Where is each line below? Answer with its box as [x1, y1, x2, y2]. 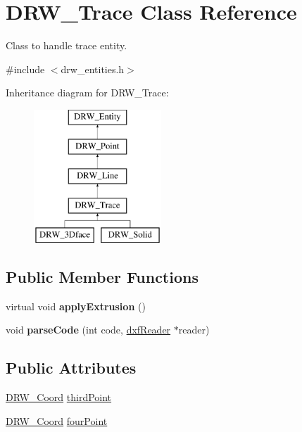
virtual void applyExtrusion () [6, 298, 146, 313]
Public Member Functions [6, 265, 199, 287]
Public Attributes [6, 357, 137, 379]
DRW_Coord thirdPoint [6, 390, 112, 405]
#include [6, 61, 45, 76]
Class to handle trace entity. [6, 38, 127, 53]
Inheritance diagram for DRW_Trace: [6, 85, 169, 100]
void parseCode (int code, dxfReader [6, 322, 171, 337]
